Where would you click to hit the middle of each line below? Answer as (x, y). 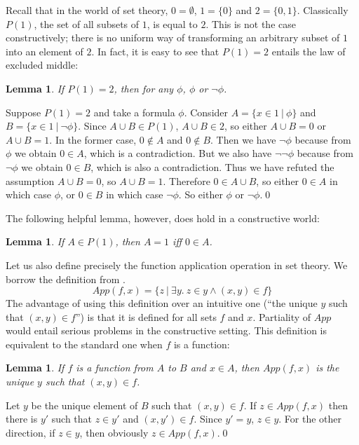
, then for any (144, 88)
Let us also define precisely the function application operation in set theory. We (177, 265)
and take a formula (134, 112)
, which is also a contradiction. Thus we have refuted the (212, 166)
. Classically (323, 10)
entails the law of (309, 51)
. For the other (310, 419)
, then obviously (114, 432)
